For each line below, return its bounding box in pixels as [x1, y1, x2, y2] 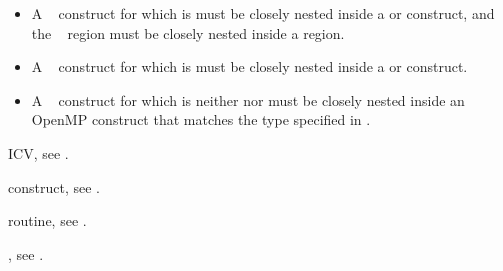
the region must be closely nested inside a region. [31, 22, 345, 43]
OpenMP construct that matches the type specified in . [31, 109, 371, 130]
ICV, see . [8, 142, 69, 163]
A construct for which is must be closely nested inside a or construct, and [31, 3, 495, 23]
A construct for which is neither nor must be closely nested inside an [31, 89, 465, 110]
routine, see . [8, 210, 87, 231]
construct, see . [8, 176, 100, 197]
